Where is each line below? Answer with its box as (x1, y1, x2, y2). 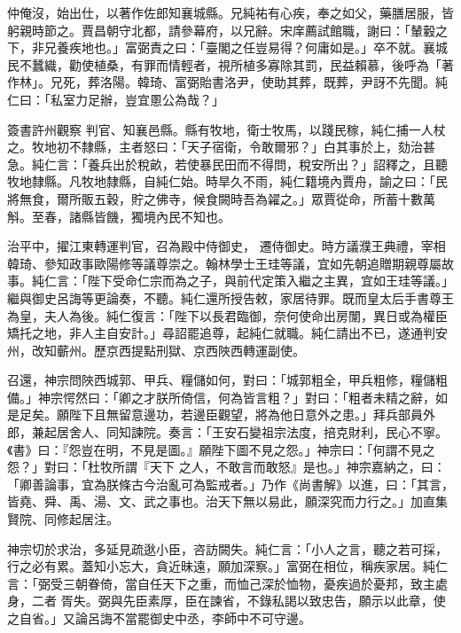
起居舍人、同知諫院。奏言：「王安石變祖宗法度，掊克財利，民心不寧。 (43, 423, 448, 442)
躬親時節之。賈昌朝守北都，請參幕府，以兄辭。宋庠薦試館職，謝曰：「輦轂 (7, 20, 435, 39)
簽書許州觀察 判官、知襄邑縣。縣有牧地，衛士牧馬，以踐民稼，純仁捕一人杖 (7, 120, 446, 138)
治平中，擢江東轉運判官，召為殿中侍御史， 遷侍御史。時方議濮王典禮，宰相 (7, 237, 446, 255)
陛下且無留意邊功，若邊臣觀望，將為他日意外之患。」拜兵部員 (68, 405, 423, 424)
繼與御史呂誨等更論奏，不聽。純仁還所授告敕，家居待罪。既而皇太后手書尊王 (7, 288, 454, 307)
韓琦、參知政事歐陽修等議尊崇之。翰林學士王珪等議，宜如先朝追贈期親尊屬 (7, 254, 441, 272)
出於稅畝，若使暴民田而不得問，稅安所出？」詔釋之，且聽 (112, 154, 448, 173)
